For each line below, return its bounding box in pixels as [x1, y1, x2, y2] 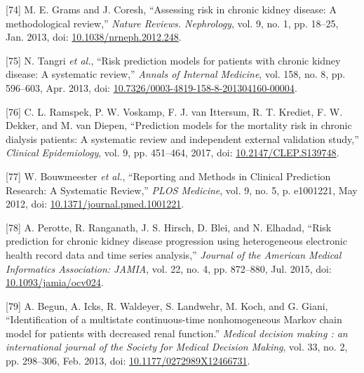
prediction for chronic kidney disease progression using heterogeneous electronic [6, 233, 347, 248]
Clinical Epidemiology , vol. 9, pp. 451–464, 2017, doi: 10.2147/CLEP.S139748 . [6, 145, 339, 160]
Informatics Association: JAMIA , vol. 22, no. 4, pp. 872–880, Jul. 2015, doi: [6, 261, 332, 276]
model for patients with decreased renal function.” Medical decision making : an [6, 325, 348, 340]
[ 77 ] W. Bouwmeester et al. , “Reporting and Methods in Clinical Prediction [6, 168, 331, 183]
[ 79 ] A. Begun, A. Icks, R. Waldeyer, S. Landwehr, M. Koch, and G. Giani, [6, 298, 328, 313]
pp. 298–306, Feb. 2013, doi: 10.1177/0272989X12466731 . [6, 353, 250, 368]
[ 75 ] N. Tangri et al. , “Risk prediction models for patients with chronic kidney [6, 53, 341, 67]
